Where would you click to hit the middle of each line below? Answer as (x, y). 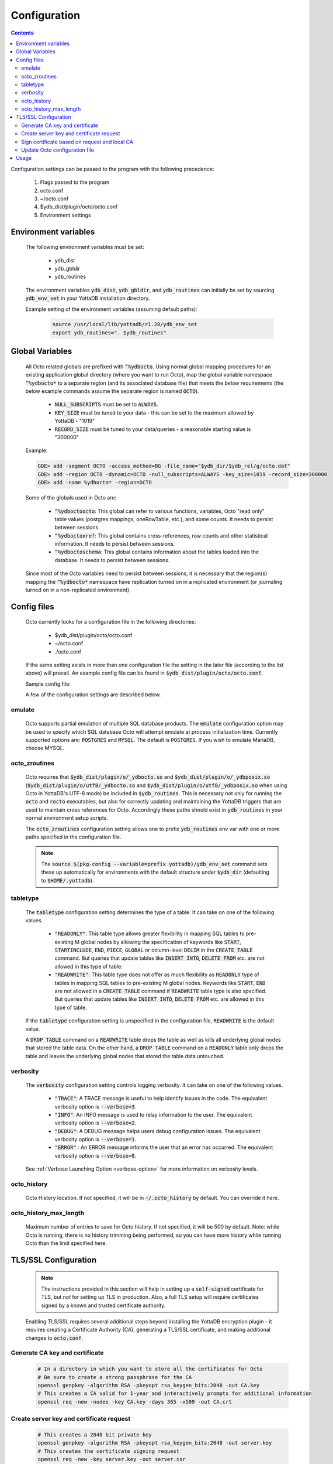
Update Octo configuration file (58, 150)
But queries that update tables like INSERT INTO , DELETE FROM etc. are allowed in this (159, 999)
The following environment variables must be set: (85, 247)
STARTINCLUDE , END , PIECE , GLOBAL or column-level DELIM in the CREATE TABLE (154, 950)
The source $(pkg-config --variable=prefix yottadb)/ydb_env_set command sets (155, 864)
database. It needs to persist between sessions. (112, 560)
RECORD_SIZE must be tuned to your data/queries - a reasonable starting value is (153, 429)
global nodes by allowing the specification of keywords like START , (161, 942)
